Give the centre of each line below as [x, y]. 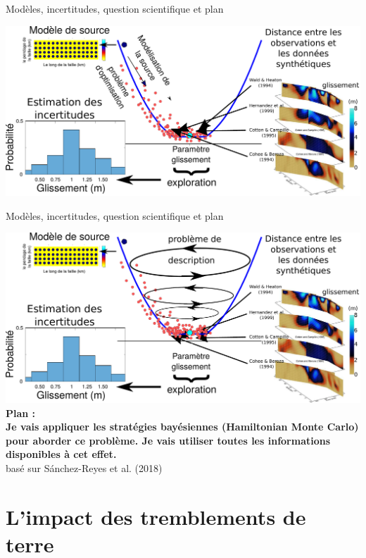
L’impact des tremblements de [156, 516]
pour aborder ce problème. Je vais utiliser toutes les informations [168, 440]
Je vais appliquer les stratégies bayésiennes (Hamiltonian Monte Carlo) [182, 427]
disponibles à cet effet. [61, 454]
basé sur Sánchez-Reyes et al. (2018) [84, 468]
